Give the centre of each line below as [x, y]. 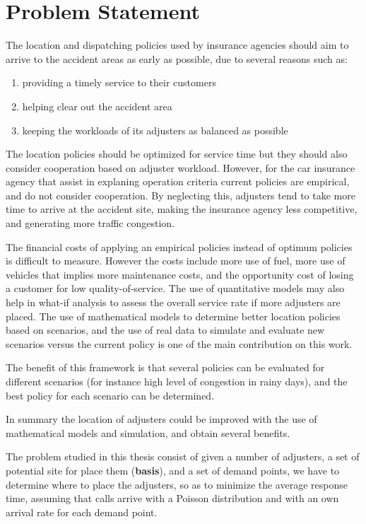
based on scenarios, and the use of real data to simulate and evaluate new [165, 330]
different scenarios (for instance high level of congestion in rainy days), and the [177, 381]
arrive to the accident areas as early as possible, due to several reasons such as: [177, 58]
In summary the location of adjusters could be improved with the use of [161, 419]
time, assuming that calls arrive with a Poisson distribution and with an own [172, 498]
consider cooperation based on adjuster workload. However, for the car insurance [181, 167]
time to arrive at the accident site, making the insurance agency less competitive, [182, 209]
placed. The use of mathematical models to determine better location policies [173, 316]
